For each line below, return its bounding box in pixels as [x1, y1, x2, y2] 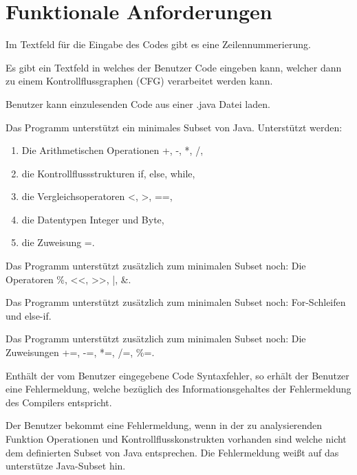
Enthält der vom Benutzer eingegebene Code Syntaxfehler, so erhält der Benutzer [6, 368, 349, 382]
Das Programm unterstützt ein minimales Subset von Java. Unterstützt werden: [6, 120, 343, 134]
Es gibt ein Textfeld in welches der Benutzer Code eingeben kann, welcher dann [6, 60, 342, 74]
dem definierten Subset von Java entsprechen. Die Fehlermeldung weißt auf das [6, 445, 339, 459]
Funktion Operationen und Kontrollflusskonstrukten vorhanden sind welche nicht [6, 432, 347, 445]
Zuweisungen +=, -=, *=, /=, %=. [6, 345, 155, 360]
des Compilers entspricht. [6, 395, 112, 409]
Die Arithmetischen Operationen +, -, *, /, [21, 143, 204, 157]
